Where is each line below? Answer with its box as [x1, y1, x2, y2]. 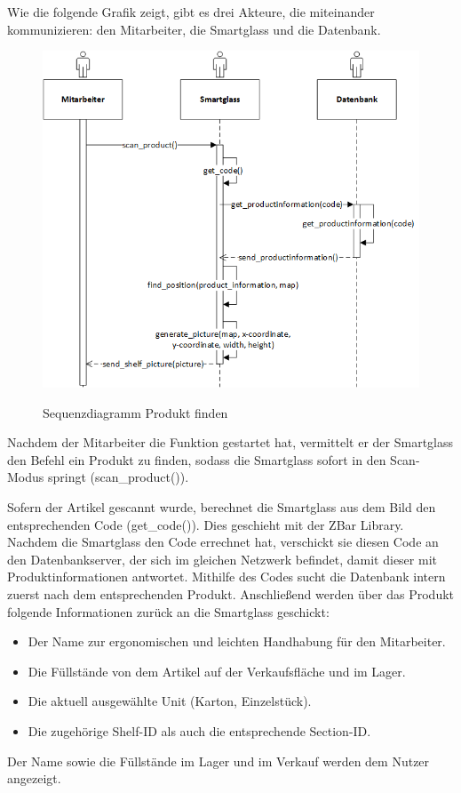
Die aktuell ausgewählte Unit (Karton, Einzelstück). [28, 692, 312, 710]
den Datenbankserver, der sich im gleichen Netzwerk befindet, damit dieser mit [7, 549, 437, 568]
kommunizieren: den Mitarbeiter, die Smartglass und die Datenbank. [7, 20, 381, 38]
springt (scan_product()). [47, 468, 189, 486]
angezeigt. [7, 769, 61, 788]
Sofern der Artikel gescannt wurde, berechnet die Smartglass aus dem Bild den [7, 498, 436, 517]
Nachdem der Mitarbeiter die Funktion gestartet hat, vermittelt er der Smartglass [7, 433, 454, 452]
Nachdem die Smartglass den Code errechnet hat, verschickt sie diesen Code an [7, 533, 439, 551]
